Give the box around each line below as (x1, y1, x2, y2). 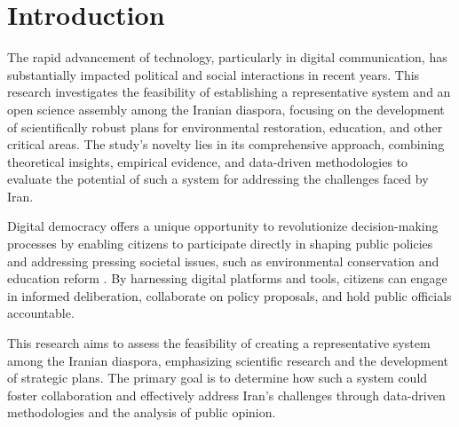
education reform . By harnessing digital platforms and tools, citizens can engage (7, 269, 447, 288)
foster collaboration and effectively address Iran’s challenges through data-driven (7, 385, 446, 404)
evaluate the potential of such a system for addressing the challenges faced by (7, 170, 429, 188)
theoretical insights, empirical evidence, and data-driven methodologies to (7, 152, 408, 170)
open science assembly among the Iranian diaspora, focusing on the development (7, 99, 445, 118)
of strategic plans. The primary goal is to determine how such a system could (7, 368, 428, 387)
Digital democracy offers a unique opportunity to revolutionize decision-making (7, 217, 439, 235)
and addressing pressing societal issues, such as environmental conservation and (7, 251, 439, 270)
